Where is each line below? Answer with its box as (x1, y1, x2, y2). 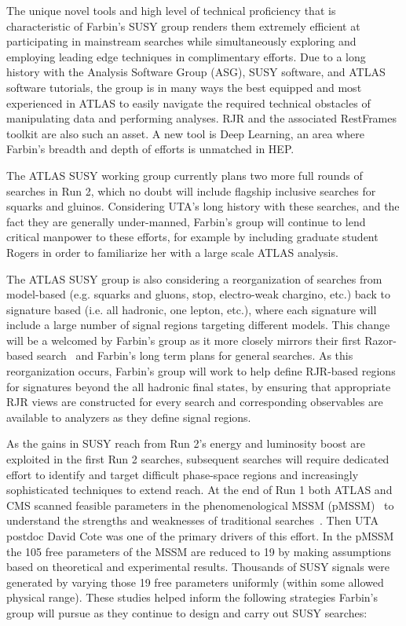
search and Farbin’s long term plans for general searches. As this (36, 347, 353, 364)
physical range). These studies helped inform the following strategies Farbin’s (6, 589, 379, 606)
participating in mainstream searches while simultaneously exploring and (6, 33, 357, 49)
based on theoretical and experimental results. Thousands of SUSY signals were (6, 558, 390, 575)
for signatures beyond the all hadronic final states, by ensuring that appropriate (6, 378, 391, 394)
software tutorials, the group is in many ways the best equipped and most (6, 79, 362, 95)
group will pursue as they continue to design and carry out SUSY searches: (6, 604, 368, 621)
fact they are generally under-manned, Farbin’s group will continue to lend (6, 213, 366, 229)
